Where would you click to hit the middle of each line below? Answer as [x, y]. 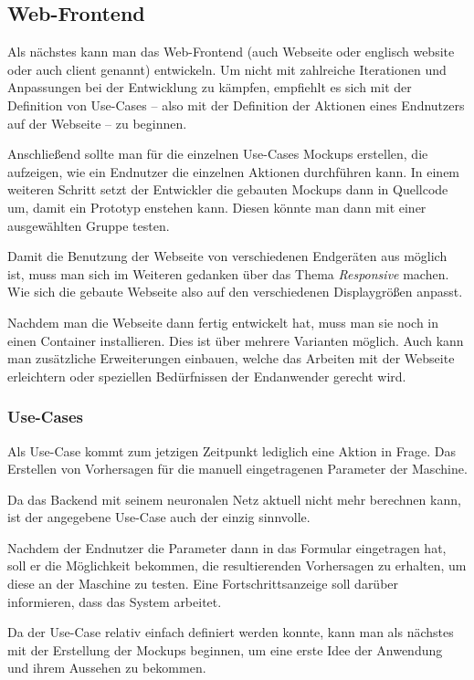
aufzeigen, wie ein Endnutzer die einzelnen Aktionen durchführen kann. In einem [234, 171]
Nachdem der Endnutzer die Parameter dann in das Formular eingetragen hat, [227, 547]
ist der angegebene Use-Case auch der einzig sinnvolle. [159, 517]
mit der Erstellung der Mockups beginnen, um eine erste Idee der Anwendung [225, 649]
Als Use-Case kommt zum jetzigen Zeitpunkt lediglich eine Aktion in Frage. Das [232, 450]
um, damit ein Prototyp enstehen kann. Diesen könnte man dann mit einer [217, 207]
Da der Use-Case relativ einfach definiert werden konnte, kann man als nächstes [231, 632]
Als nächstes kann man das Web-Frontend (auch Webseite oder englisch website [231, 52]
